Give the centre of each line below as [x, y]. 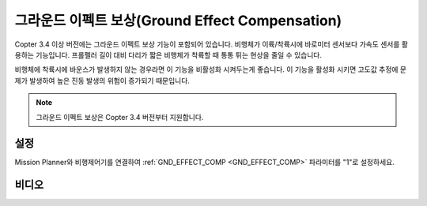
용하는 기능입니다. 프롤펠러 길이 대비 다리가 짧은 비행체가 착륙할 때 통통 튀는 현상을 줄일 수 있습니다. [168, 54]
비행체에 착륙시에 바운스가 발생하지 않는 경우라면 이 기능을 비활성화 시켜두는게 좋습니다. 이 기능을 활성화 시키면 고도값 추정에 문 [211, 69]
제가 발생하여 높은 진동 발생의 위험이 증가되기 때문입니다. [102, 81]
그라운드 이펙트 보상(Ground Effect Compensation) [178, 21]
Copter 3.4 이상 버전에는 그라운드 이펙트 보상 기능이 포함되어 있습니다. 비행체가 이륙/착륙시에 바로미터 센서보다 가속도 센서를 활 [212, 44]
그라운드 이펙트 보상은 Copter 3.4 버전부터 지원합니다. [120, 117]
